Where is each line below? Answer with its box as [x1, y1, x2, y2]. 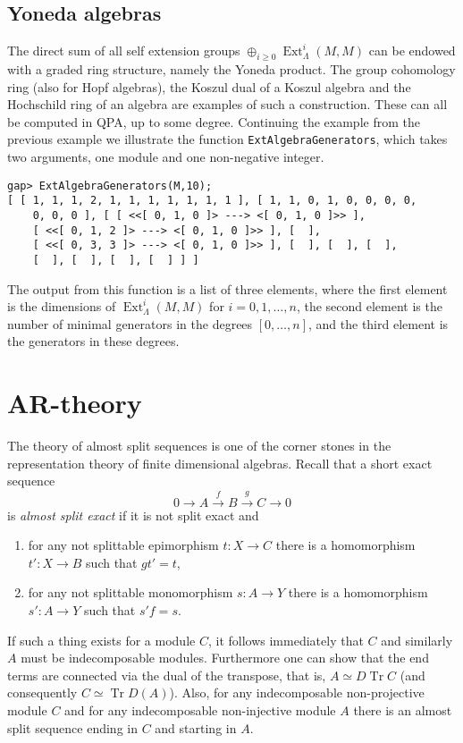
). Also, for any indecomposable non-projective [169, 683, 425, 702]
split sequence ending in [7, 718, 138, 737]
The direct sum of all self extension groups [7, 41, 240, 60]
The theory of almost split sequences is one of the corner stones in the [7, 436, 391, 455]
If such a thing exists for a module [7, 630, 196, 649]
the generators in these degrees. [7, 332, 180, 350]
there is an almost [353, 700, 452, 719]
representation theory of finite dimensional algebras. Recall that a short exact [7, 453, 433, 472]
